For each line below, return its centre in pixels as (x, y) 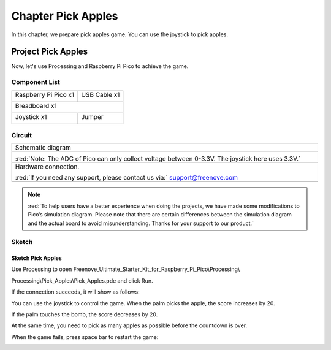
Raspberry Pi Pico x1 (45, 94)
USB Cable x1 (100, 94)
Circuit (22, 135)
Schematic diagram (43, 148)
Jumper (92, 116)
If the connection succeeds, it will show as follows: (76, 292)
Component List (36, 82)
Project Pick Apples (50, 52)
